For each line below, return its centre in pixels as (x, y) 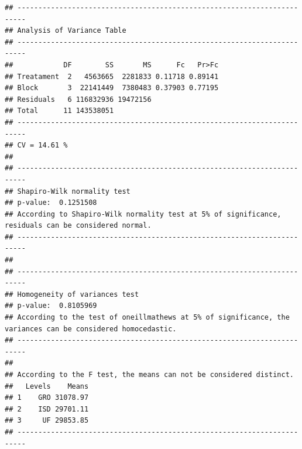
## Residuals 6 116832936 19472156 (78, 99)
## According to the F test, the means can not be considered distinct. (149, 375)
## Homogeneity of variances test (72, 294)
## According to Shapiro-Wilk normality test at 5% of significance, (143, 214)
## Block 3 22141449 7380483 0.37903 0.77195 (112, 88)
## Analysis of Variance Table (66, 31)
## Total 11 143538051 (59, 111)
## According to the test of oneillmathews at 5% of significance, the (147, 318)
